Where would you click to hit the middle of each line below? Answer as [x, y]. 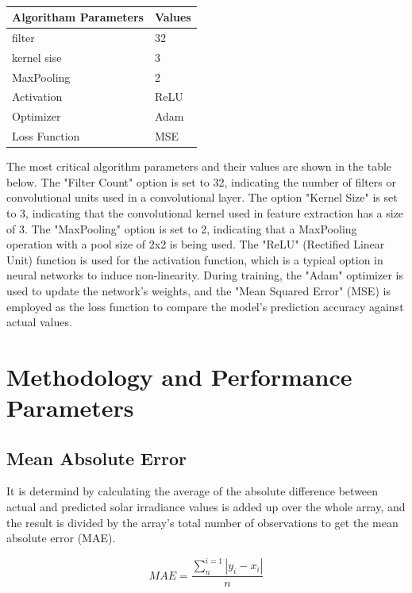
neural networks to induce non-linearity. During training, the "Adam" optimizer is [205, 275]
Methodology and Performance [179, 376]
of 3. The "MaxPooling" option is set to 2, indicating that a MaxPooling [182, 228]
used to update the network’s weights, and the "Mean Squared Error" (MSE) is [198, 290]
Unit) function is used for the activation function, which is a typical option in [195, 259]
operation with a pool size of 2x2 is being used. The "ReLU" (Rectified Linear [196, 244]
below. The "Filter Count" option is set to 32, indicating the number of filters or [201, 181]
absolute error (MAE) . [61, 538]
